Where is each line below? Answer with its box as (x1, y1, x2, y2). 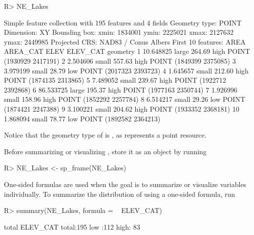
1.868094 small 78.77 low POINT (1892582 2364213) (4, 113, 161, 123)
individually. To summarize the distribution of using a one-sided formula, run (4, 188, 235, 199)
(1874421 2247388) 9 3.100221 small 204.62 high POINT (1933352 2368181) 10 (4, 103, 239, 114)
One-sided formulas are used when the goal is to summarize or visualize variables (4, 179, 247, 189)
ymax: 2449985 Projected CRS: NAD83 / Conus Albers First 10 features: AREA (4, 36, 246, 47)
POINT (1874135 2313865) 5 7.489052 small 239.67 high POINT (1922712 (4, 75, 226, 85)
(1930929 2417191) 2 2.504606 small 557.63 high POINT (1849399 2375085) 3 (4, 55, 236, 66)
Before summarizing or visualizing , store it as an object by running (4, 146, 207, 156)
